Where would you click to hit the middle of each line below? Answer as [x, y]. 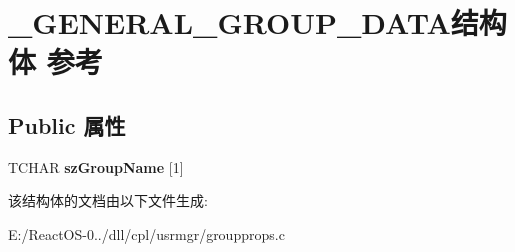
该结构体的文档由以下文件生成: [108, 200]
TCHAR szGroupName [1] [96, 166]
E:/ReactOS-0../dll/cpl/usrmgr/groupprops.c [146, 233]
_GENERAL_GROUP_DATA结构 [257, 22]
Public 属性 [67, 124]
